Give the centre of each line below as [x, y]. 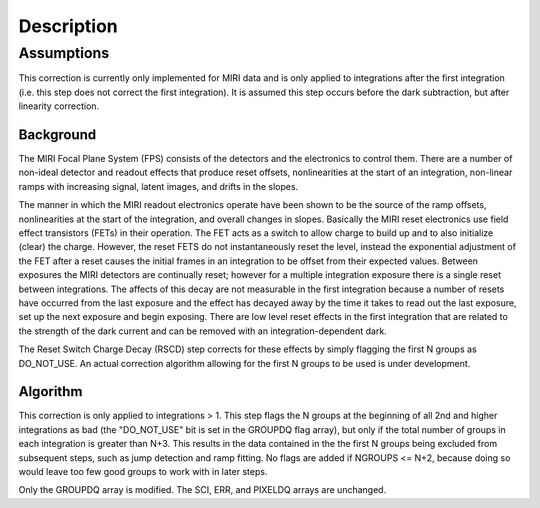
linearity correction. [59, 106]
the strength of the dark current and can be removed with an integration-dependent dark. [202, 331]
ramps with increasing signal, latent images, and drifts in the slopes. [158, 186]
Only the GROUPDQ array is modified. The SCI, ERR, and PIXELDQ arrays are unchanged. [202, 490]
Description [68, 26]
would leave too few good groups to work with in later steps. [143, 472]
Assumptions [64, 53]
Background [57, 134]
